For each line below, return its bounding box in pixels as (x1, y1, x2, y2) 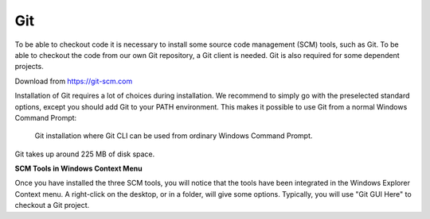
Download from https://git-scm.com (14, 76, 133, 86)
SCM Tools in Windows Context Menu (14, 163, 143, 174)
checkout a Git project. (14, 201, 90, 210)
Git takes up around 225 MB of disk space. (14, 149, 155, 159)
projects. (14, 62, 44, 71)
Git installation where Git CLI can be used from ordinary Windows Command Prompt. (34, 131, 313, 140)
